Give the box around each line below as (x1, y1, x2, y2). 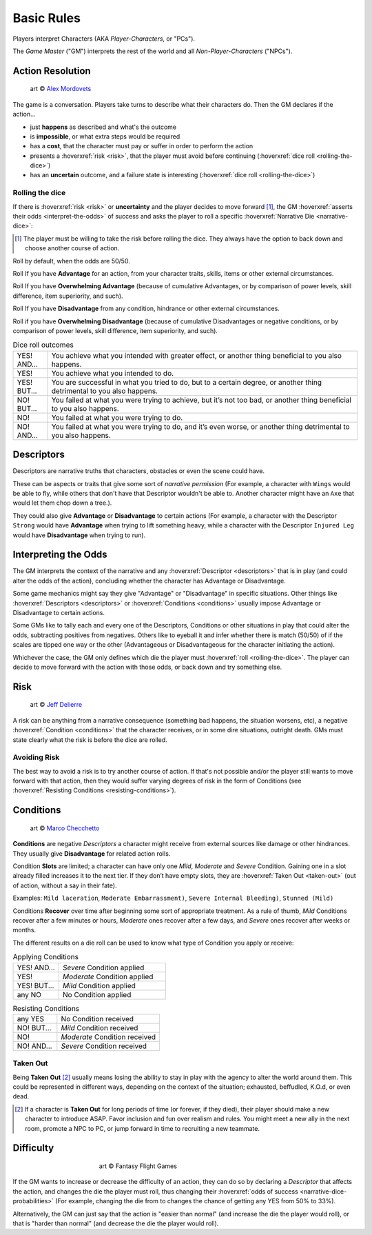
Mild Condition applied (62, 981, 136, 990)
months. (12, 926, 37, 934)
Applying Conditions (12, 952, 79, 962)
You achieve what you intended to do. (51, 368, 174, 378)
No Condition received (61, 1014, 134, 1023)
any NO (17, 990, 41, 999)
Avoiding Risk (12, 752, 60, 762)
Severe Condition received (61, 1041, 147, 1051)
